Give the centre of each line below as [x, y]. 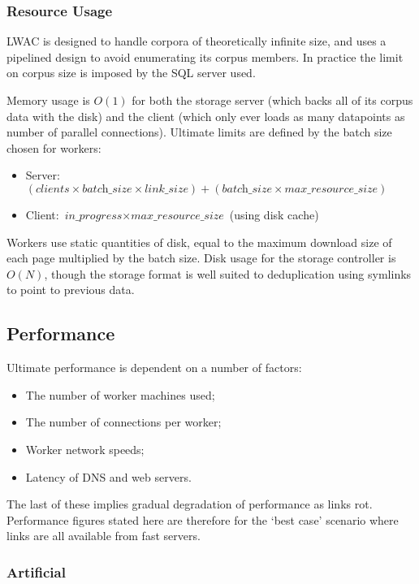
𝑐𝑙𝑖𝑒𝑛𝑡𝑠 [53, 189]
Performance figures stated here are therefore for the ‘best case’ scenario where [203, 519]
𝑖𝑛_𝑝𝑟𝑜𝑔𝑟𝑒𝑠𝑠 [93, 216]
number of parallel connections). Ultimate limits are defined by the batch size [199, 132]
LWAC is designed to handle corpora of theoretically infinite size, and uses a [197, 41]
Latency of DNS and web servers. [108, 476]
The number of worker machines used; [120, 394]
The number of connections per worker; [123, 422]
